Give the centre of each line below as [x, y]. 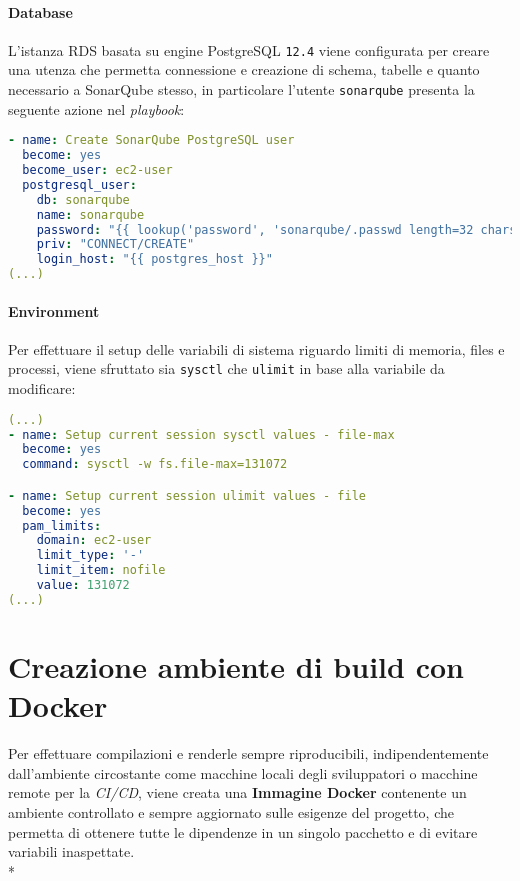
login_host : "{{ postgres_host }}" [154, 259]
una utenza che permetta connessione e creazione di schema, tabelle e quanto [244, 69]
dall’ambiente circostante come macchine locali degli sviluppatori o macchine [243, 772]
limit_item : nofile [101, 570]
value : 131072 [83, 585]
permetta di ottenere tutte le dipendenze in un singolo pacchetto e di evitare [243, 831]
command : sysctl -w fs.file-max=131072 [155, 464]
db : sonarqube [83, 199]
